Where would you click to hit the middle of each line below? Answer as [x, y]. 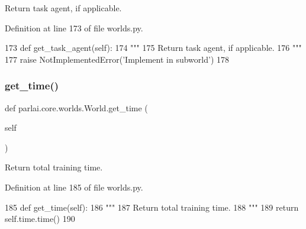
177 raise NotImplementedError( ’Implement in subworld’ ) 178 [117, 59]
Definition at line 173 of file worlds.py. [74, 28]
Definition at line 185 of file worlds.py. [74, 187]
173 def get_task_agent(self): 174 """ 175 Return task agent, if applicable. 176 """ [153, 48]
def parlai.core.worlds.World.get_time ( [76, 107]
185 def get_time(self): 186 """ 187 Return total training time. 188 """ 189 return [152, 207]
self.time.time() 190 [40, 219]
